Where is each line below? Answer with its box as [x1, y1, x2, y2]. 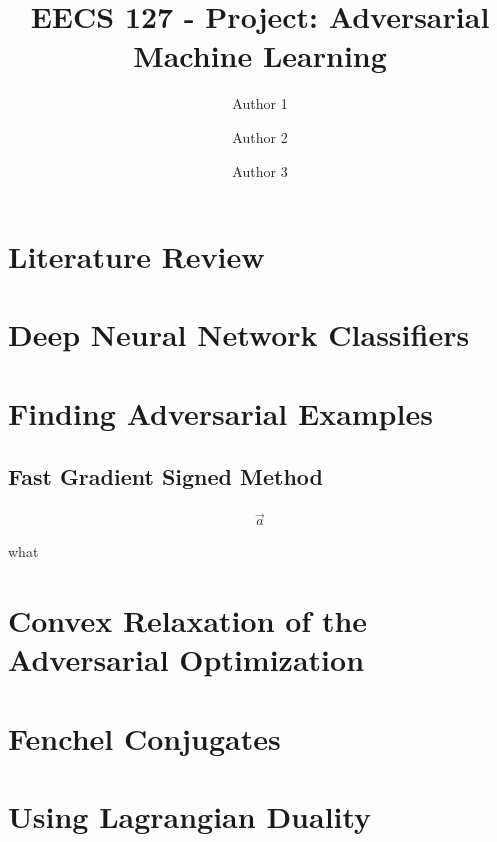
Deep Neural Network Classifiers [8, 314, 470, 355]
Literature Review [8, 236, 265, 277]
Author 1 [232, 93, 288, 114]
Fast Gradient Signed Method [8, 461, 324, 492]
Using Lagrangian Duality [8, 796, 372, 837]
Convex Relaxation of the [8, 600, 368, 641]
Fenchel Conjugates [8, 717, 281, 758]
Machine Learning [133, 35, 387, 76]
